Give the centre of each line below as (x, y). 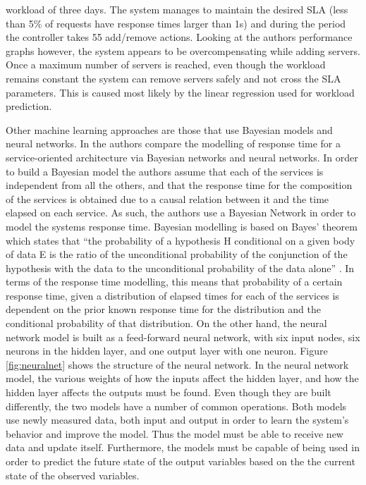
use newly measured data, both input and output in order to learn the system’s (177, 420)
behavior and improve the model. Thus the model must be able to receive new (175, 433)
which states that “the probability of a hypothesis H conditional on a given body (181, 240)
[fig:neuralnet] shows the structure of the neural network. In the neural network (177, 364)
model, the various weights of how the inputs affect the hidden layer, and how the (182, 378)
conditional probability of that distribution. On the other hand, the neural (166, 323)
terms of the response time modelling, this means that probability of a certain (174, 282)
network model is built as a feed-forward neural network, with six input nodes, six (183, 337)
